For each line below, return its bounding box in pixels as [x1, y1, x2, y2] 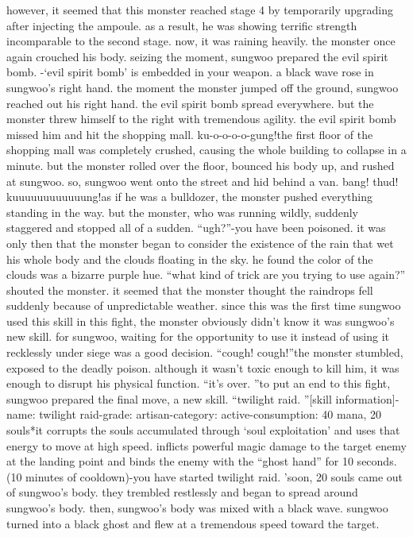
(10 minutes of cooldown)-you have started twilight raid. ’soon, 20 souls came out [6, 468, 403, 485]
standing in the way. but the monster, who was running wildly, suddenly [6, 203, 359, 220]
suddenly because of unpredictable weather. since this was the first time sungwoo [6, 297, 401, 314]
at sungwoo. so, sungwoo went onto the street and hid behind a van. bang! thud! [6, 172, 399, 189]
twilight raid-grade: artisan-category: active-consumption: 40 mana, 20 [39, 406, 382, 423]
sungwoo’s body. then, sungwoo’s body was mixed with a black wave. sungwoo [6, 500, 388, 516]
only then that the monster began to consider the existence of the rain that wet [6, 234, 394, 251]
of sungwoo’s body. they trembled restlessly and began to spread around [6, 484, 358, 500]
